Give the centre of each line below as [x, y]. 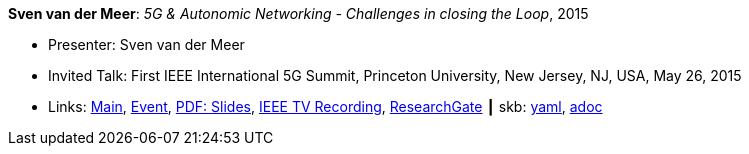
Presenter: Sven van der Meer [146, 44]
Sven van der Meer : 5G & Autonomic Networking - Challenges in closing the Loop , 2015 [298, 13]
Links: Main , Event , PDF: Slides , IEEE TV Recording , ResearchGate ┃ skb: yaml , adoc [325, 106]
